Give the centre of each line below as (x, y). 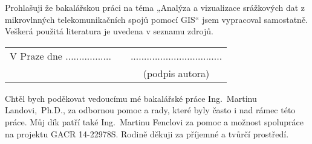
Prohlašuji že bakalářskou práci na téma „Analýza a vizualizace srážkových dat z (155, 7)
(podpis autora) (176, 73)
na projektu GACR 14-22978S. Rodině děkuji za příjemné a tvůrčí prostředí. (147, 133)
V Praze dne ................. (60, 55)
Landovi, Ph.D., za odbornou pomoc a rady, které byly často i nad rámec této (150, 110)
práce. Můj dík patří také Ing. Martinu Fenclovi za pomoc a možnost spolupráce (154, 121)
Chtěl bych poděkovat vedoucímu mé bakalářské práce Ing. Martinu (131, 98)
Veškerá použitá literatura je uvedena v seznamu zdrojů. (109, 31)
